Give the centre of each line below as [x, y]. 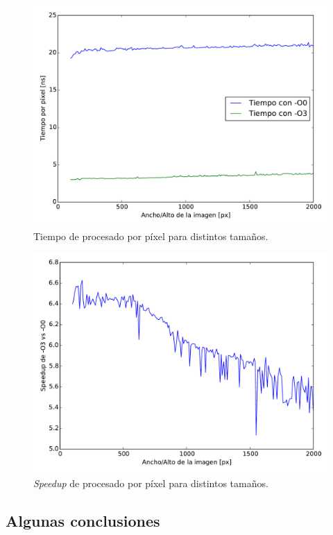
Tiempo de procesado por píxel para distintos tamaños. [151, 236]
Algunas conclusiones [83, 520]
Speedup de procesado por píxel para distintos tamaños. [151, 483]
